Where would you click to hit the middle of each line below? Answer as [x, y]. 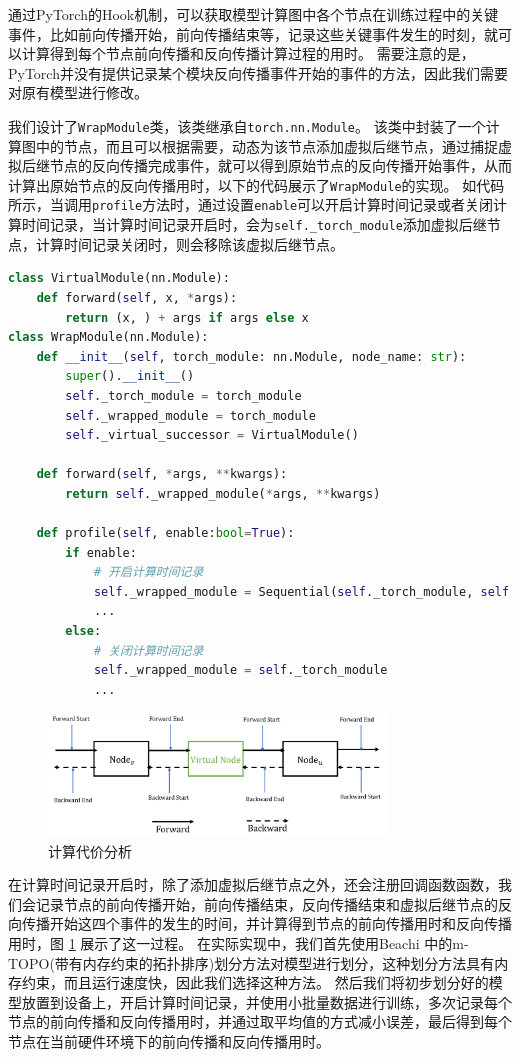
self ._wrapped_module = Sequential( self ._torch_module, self [301, 591]
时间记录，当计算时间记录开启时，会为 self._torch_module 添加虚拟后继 [254, 224]
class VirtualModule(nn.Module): [119, 278]
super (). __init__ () [130, 376]
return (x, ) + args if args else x [187, 317]
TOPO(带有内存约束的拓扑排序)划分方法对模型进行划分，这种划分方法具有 [251, 962]
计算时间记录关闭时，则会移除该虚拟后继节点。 [189, 243]
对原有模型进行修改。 [78, 92]
